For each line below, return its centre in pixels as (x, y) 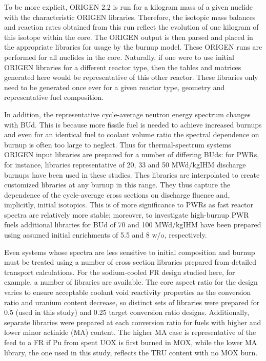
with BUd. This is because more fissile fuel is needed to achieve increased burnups (133, 124)
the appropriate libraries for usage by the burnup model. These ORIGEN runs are (133, 47)
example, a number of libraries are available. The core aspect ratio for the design (131, 282)
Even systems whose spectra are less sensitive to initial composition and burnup (130, 252)
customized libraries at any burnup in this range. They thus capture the (117, 185)
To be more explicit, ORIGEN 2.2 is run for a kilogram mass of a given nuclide (129, 7)
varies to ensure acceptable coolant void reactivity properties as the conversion (128, 292)
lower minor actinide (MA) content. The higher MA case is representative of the (130, 332)
